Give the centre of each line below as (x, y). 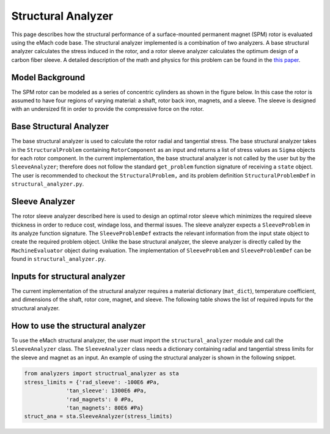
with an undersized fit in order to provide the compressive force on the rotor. (108, 109)
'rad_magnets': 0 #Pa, (100, 399)
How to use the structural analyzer (79, 325)
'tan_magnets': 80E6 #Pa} (105, 408)
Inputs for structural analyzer (68, 276)
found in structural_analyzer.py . (59, 259)
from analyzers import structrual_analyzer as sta (102, 374)
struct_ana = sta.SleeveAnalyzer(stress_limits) (98, 417)
